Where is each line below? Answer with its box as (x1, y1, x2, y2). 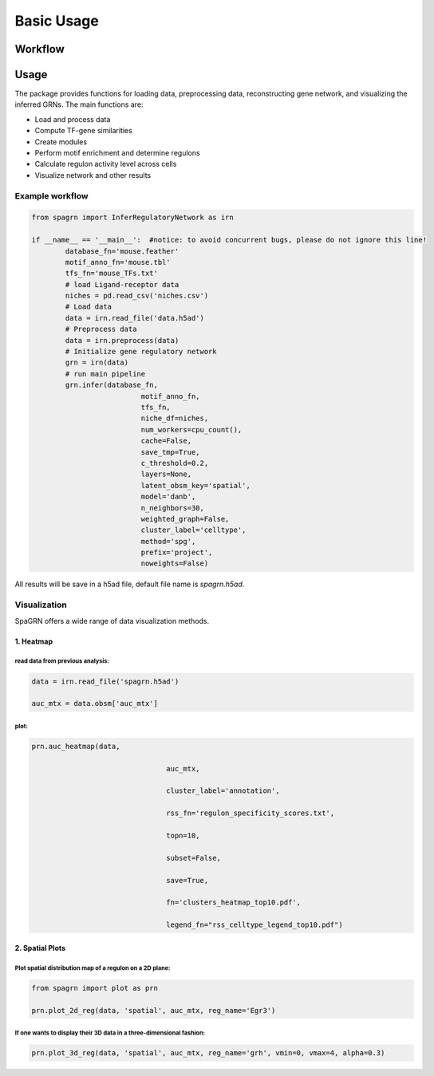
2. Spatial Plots (14, 943, 66, 952)
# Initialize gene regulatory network (65, 347, 217, 357)
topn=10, (166, 831, 200, 841)
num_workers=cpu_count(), (140, 425, 243, 434)
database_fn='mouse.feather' (65, 246, 180, 255)
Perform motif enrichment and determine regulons (34, 148, 200, 158)
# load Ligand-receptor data (65, 280, 180, 289)
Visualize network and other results (34, 170, 152, 179)
